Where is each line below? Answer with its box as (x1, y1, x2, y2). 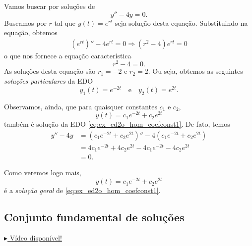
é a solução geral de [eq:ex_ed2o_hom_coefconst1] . (4, 185, 161, 196)
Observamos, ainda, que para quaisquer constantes (4, 101, 157, 111)
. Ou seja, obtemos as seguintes (148, 66, 243, 76)
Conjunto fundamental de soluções (4, 209, 185, 225)
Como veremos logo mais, (4, 167, 81, 178)
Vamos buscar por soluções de (4, 1, 95, 11)
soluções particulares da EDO (4, 76, 93, 86)
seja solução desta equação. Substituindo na (115, 17, 248, 28)
